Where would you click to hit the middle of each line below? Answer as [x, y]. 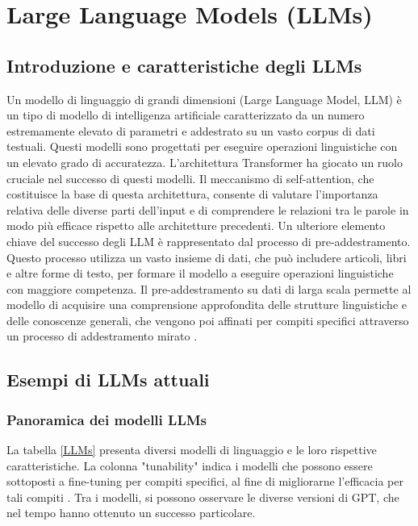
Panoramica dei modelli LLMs [107, 419]
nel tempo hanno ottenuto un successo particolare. [131, 513]
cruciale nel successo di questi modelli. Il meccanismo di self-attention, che [190, 178]
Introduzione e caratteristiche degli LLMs [184, 65]
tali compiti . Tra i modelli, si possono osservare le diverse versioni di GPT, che [203, 497]
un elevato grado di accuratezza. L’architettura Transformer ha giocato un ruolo [205, 162]
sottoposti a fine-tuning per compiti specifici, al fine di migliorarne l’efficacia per [205, 481]
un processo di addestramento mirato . [102, 336]
